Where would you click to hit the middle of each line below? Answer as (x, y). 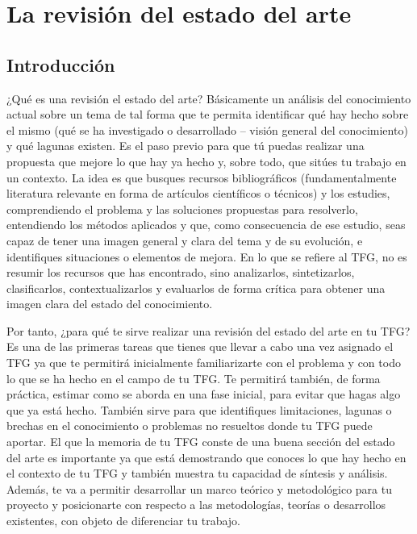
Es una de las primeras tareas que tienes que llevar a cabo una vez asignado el (200, 346)
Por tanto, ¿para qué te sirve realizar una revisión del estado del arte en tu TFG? (208, 330)
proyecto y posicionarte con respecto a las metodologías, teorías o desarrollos (196, 505)
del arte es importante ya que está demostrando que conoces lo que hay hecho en (206, 457)
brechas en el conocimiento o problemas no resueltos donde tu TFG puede (190, 426)
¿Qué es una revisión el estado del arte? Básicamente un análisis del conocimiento (209, 98)
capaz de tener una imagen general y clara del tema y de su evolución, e (185, 240)
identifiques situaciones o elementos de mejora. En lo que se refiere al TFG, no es (207, 256)
